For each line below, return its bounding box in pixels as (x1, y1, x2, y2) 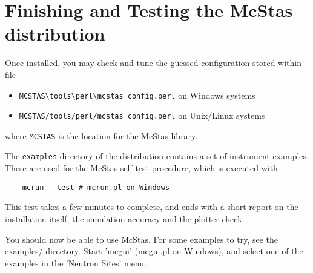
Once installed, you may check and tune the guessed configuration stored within (5, 56, 301, 69)
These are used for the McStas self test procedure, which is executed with (5, 162, 278, 174)
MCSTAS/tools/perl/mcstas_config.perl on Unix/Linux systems (19, 109, 265, 122)
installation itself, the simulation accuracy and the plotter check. (5, 212, 245, 225)
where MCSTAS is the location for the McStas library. (5, 129, 198, 142)
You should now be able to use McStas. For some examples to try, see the (5, 232, 278, 245)
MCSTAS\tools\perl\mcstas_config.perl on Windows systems (19, 88, 255, 101)
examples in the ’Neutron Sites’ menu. (5, 256, 147, 269)
